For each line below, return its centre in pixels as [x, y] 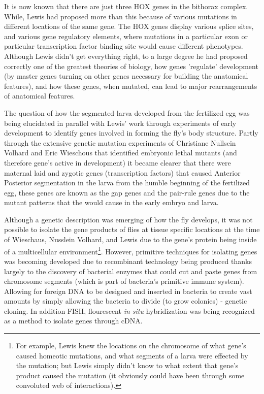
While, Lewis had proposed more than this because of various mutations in [121, 16]
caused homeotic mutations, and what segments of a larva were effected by [132, 355]
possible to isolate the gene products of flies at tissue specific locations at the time [132, 229]
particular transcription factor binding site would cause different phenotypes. [124, 46]
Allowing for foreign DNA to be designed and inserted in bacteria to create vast [128, 291]
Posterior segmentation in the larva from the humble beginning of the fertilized [127, 183]
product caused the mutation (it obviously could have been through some [130, 375]
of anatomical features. [40, 96]
